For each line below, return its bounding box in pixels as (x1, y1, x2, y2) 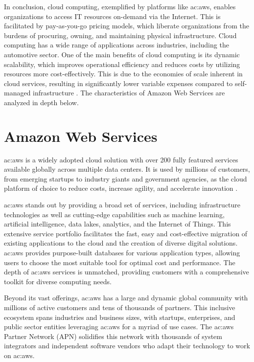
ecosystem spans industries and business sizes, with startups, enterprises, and (4, 312, 235, 322)
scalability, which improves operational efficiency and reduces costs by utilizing (4, 59, 240, 69)
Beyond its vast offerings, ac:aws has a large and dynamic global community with (4, 293, 248, 303)
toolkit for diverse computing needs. (4, 276, 112, 286)
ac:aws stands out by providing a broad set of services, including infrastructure (4, 200, 241, 210)
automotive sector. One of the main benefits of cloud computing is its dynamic (4, 49, 240, 59)
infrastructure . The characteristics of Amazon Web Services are (33, 88, 225, 98)
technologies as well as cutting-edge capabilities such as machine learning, (4, 209, 225, 219)
